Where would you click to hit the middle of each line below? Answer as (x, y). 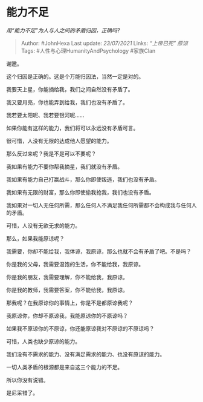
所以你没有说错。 (27, 380)
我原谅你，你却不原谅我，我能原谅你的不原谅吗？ (67, 315)
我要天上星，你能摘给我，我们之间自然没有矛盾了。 (70, 89)
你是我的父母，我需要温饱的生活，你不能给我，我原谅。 (75, 264)
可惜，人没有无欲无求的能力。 (43, 225)
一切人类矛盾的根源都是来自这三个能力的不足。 (64, 367)
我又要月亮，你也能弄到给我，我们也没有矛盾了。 (67, 102)
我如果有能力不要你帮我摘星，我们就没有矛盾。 (64, 166)
